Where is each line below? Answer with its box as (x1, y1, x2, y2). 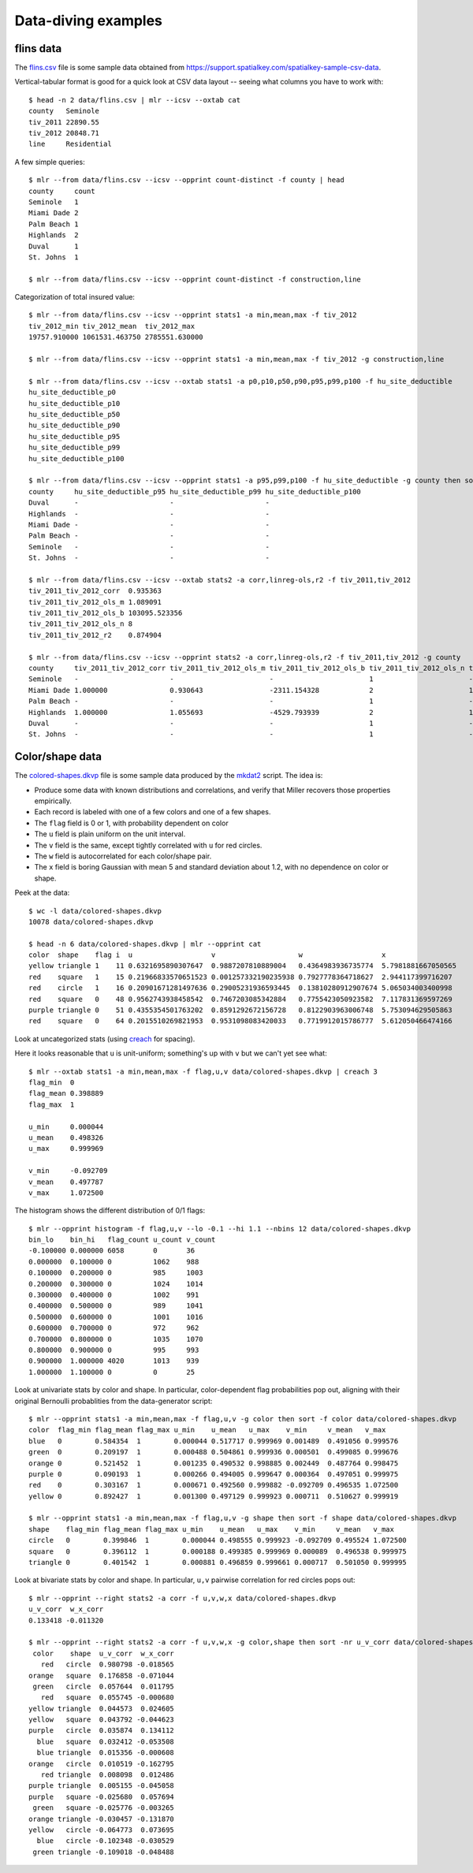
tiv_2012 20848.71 (28, 128, 100, 138)
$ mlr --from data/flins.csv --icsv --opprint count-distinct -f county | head (28, 176, 345, 184)
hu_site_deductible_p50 (28, 410, 121, 419)
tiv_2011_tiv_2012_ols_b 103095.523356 (28, 609, 183, 618)
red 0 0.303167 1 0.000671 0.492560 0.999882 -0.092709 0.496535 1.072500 (28, 1480, 399, 1490)
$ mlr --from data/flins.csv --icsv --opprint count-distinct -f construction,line (28, 274, 362, 284)
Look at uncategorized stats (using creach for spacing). (14, 1033, 196, 1044)
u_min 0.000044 (28, 1122, 104, 1131)
